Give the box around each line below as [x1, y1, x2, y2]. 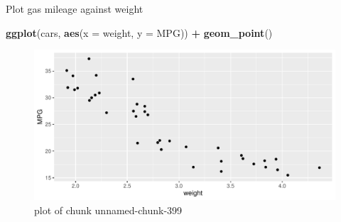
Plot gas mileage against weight [6, 1, 144, 16]
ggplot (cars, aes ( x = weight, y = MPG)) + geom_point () [6, 25, 273, 40]
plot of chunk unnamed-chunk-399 [34, 202, 183, 217]
